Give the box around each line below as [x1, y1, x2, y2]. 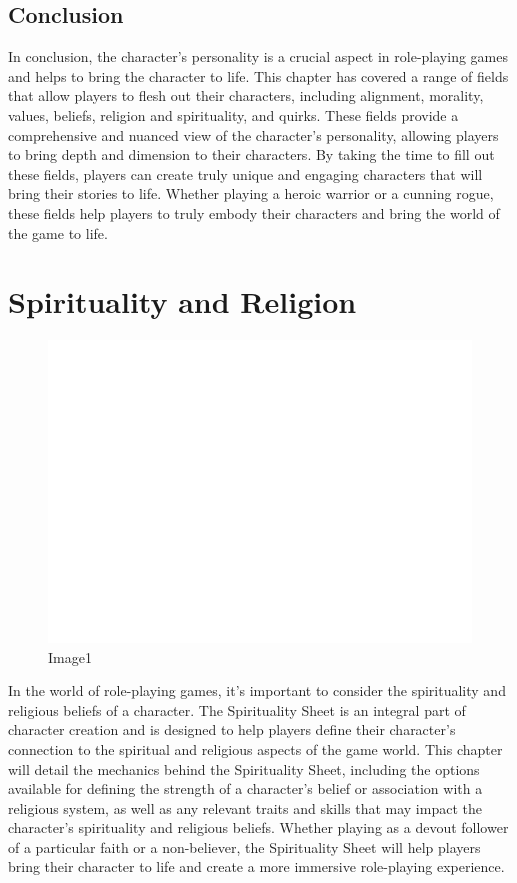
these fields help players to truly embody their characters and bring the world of [8, 202, 500, 223]
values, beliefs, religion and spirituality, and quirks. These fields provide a [8, 104, 459, 125]
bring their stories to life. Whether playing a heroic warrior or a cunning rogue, [8, 183, 494, 204]
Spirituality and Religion [8, 281, 357, 322]
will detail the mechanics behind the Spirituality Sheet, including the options [8, 758, 480, 779]
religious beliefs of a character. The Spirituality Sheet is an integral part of [8, 699, 466, 720]
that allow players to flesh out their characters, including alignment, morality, [8, 85, 484, 106]
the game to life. [8, 222, 108, 243]
